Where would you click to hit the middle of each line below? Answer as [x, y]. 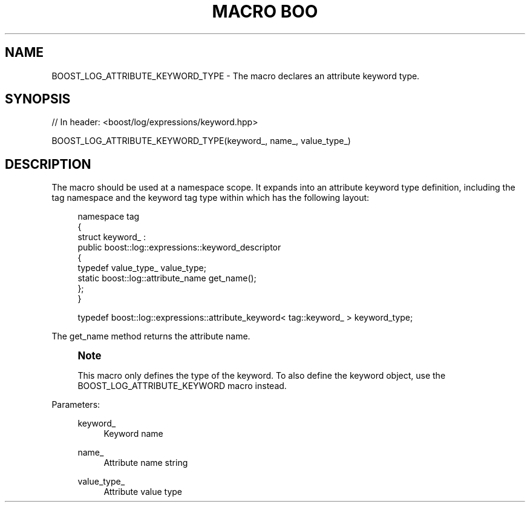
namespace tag [109, 217]
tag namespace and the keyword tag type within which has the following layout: [211, 198]
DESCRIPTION [48, 164]
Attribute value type [143, 492]
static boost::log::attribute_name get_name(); [167, 278]
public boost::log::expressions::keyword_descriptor [179, 247]
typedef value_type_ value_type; [142, 268]
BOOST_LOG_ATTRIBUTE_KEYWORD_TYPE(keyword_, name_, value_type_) [201, 141]
